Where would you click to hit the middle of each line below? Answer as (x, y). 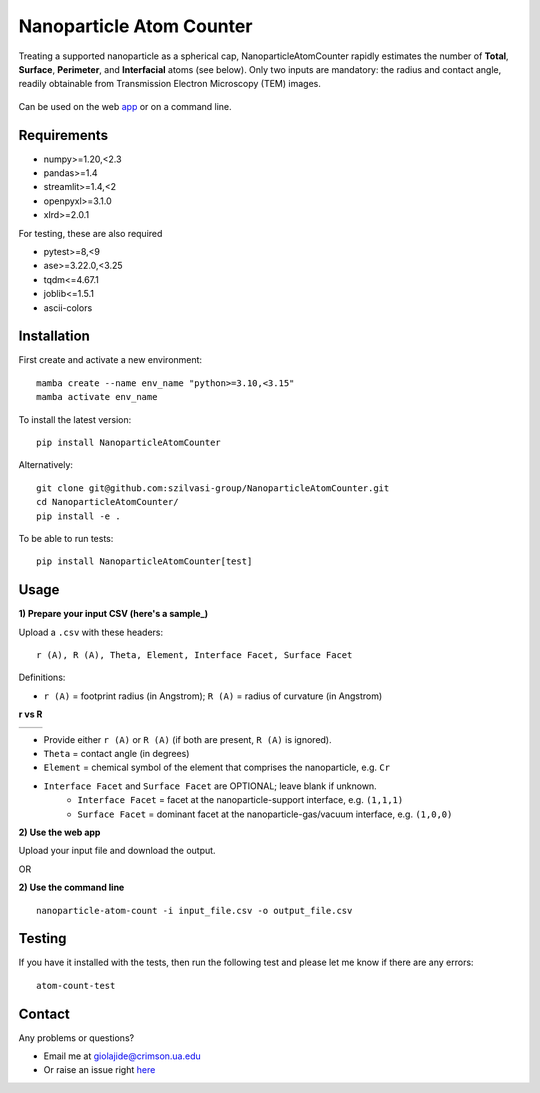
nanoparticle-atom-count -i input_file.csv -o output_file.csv (194, 910)
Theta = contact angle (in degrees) (116, 753)
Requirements (63, 135)
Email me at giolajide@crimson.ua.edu (122, 1056)
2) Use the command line (71, 887)
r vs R (30, 714)
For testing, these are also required (90, 233)
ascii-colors (68, 307)
